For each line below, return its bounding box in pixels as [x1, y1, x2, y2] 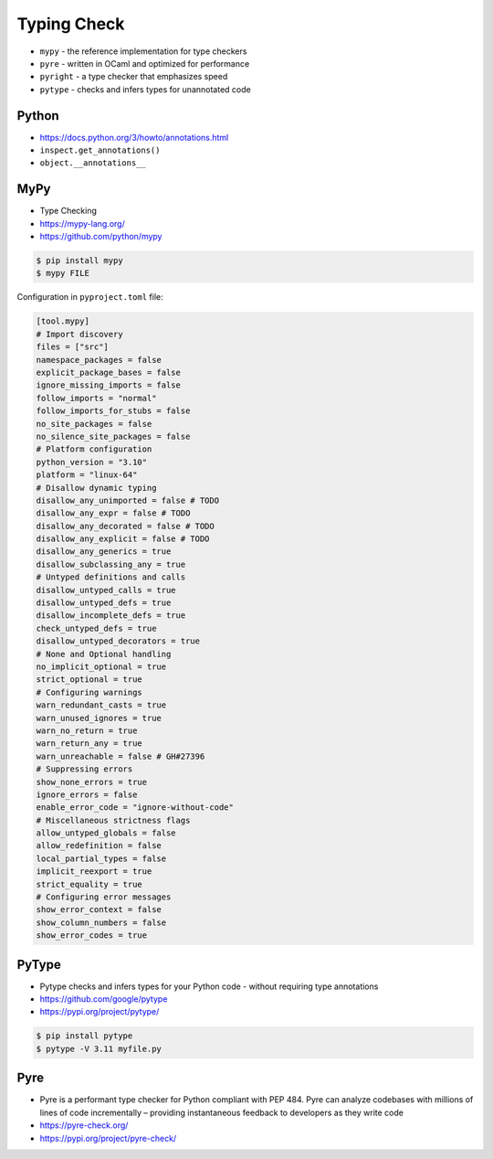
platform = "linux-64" [36, 470, 138, 480]
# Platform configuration [36, 444, 152, 454]
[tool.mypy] [36, 316, 90, 326]
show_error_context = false [36, 905, 162, 915]
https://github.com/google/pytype [39, 994, 168, 1005]
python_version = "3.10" [36, 457, 148, 467]
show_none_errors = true [36, 777, 148, 787]
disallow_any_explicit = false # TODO [36, 534, 210, 544]
